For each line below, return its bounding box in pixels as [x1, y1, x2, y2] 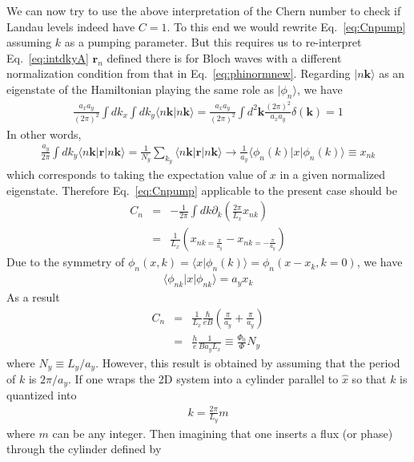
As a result [6, 288, 60, 305]
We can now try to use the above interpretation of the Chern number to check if [6, 2, 401, 18]
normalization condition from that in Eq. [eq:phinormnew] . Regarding [6, 65, 351, 82]
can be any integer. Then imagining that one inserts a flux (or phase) [52, 424, 393, 441]
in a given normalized [279, 166, 386, 183]
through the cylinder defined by [6, 440, 162, 457]
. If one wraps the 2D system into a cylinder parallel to [67, 371, 339, 387]
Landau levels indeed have [6, 18, 135, 34]
